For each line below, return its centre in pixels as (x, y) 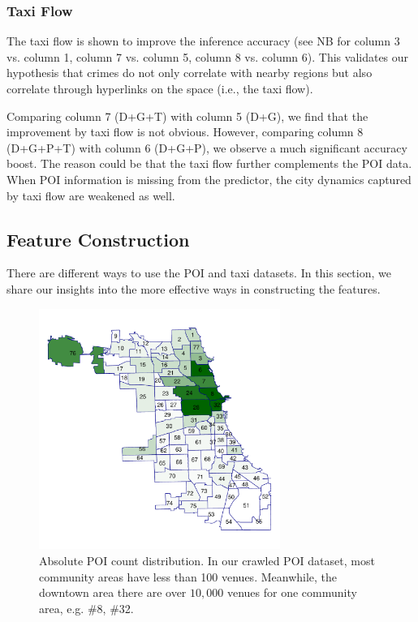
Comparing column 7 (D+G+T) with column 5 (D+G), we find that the (187, 116)
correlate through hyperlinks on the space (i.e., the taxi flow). (160, 88)
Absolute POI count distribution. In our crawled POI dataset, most (207, 560)
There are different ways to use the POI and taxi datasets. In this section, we (199, 273)
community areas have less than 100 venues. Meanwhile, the (188, 576)
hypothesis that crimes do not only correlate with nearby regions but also (190, 73)
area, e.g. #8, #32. (86, 608)
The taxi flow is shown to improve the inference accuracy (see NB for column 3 (203, 41)
